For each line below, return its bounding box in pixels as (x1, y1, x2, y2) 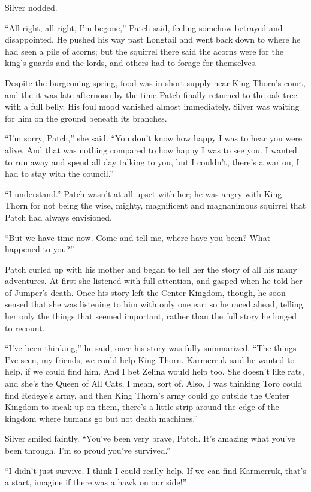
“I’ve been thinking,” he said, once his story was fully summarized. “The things (5, 342, 297, 354)
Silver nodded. (5, 1, 58, 13)
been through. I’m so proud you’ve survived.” (5, 444, 171, 456)
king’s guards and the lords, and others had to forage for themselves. (5, 56, 258, 69)
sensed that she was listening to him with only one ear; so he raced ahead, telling (5, 298, 303, 310)
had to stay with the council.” (5, 167, 114, 180)
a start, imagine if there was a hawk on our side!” (5, 476, 187, 488)
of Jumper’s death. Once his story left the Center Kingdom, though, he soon (5, 286, 286, 298)
